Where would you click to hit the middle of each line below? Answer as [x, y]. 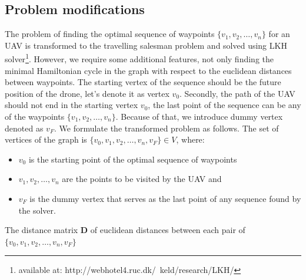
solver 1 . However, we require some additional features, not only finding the [139, 58]
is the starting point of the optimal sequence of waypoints [133, 159]
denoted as [24, 128]
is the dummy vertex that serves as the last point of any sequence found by [165, 198]
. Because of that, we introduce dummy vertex [199, 117]
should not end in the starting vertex [71, 105]
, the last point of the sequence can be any [224, 105]
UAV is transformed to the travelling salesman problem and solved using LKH [146, 45]
